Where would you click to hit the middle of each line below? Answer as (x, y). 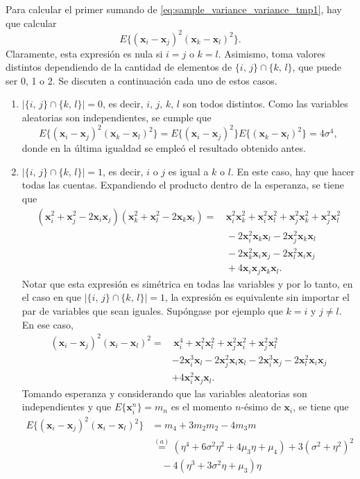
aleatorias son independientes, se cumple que (117, 117)
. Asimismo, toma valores (272, 53)
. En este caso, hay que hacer (292, 171)
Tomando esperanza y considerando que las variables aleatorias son (164, 393)
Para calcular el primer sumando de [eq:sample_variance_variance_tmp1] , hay (174, 9)
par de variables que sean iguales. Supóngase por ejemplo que (152, 311)
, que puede (317, 67)
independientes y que (67, 407)
